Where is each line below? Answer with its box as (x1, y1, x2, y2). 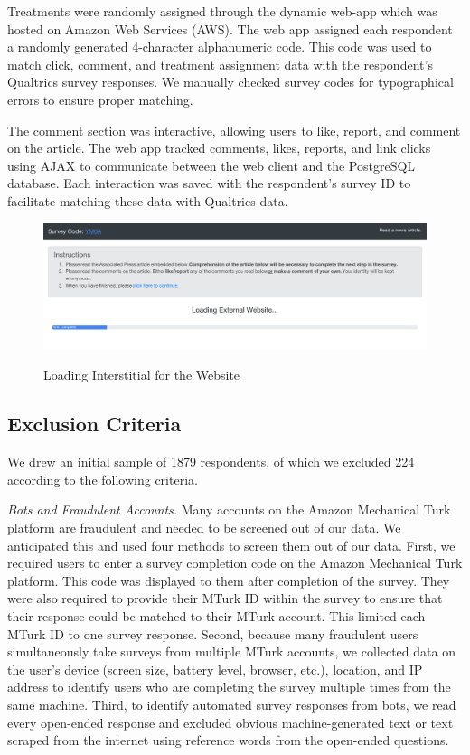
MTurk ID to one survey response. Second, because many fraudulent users (7, 624, 418, 643)
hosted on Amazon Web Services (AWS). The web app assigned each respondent (7, 19, 453, 38)
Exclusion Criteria (7, 410, 182, 438)
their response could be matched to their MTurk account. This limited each (7, 607, 426, 626)
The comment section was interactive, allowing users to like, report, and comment (7, 120, 461, 139)
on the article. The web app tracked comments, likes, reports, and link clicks (7, 138, 431, 157)
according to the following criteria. (7, 469, 198, 488)
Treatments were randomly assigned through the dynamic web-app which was (7, 2, 437, 20)
